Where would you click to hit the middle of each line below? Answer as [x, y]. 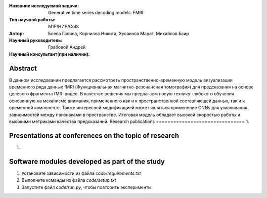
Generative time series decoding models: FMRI [96, 13]
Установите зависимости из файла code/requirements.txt [81, 173]
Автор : [17, 33]
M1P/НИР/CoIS [64, 27]
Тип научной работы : [32, 19]
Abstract [23, 68]
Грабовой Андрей [67, 47]
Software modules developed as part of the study [87, 161]
